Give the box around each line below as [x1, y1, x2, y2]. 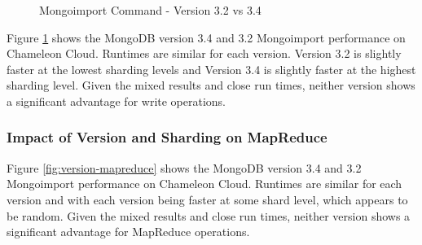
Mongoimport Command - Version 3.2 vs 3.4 [39, 2, 262, 18]
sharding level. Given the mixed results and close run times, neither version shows [7, 77, 415, 94]
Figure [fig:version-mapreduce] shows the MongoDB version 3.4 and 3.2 [7, 159, 362, 176]
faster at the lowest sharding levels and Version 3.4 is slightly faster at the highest [7, 60, 416, 77]
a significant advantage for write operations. [7, 92, 226, 109]
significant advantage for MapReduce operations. [7, 223, 250, 240]
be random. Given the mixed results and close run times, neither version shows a [7, 207, 411, 224]
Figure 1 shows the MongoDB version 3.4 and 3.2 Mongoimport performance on [7, 28, 406, 46]
